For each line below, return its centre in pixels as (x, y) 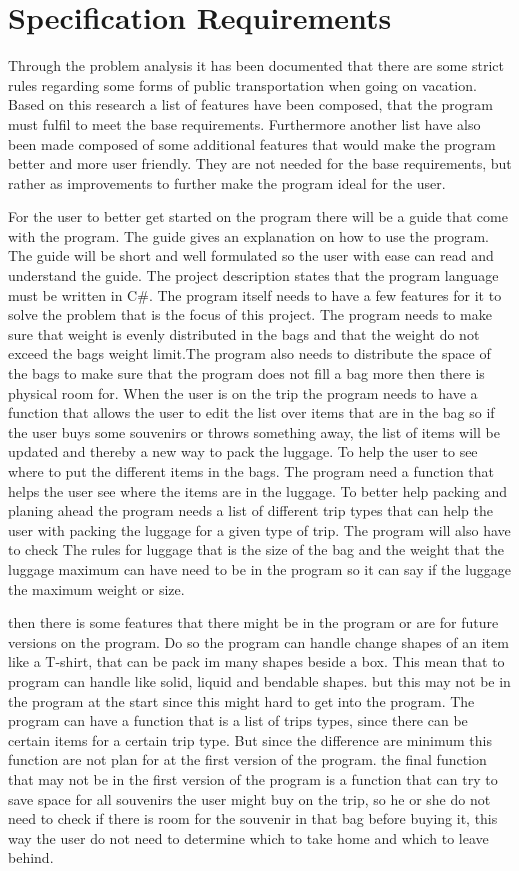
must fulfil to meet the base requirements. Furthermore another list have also (244, 123)
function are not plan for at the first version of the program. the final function (247, 759)
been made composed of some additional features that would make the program (252, 143)
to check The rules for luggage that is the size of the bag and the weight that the (256, 549)
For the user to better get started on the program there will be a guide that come (258, 216)
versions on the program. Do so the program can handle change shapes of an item (258, 641)
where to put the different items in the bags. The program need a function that (251, 471)
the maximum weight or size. (96, 588)
